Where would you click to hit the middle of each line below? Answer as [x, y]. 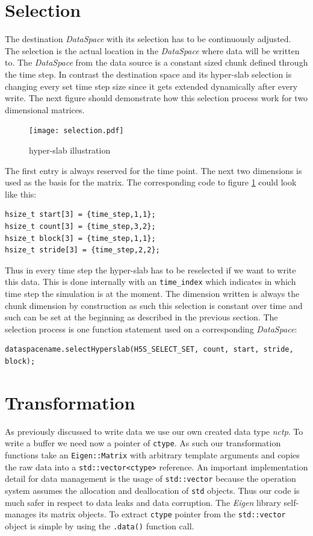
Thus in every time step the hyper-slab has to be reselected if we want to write [150, 270]
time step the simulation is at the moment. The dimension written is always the [152, 293]
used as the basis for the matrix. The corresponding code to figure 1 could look [151, 182]
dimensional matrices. [45, 109]
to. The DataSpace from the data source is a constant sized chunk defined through [156, 62]
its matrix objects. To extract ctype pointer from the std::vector [162, 514]
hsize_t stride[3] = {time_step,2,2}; [82, 250]
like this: [21, 194]
